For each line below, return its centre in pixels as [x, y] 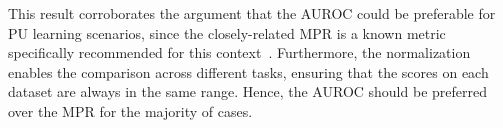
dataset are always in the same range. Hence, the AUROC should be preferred [247, 91]
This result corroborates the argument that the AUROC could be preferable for [252, 13]
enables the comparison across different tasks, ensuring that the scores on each [248, 71]
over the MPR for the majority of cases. [130, 110]
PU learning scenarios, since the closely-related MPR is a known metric [227, 32]
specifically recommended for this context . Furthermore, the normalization [239, 52]
